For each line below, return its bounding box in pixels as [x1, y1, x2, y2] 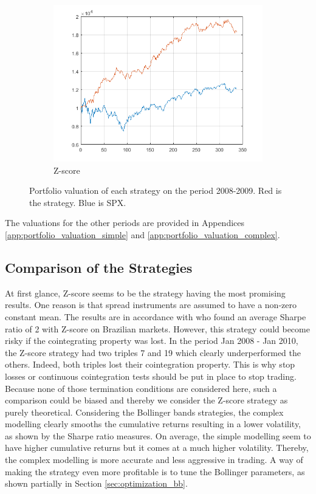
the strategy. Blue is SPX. [29, 196, 126, 208]
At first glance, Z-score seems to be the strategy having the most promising [5, 286, 286, 299]
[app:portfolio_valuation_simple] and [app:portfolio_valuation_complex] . [5, 228, 280, 241]
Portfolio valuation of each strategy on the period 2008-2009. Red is [29, 184, 282, 197]
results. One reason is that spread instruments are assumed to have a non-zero [5, 298, 297, 311]
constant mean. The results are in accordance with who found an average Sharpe [5, 310, 306, 323]
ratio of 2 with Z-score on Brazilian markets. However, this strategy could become [5, 322, 310, 335]
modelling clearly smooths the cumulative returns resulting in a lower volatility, [5, 417, 301, 430]
